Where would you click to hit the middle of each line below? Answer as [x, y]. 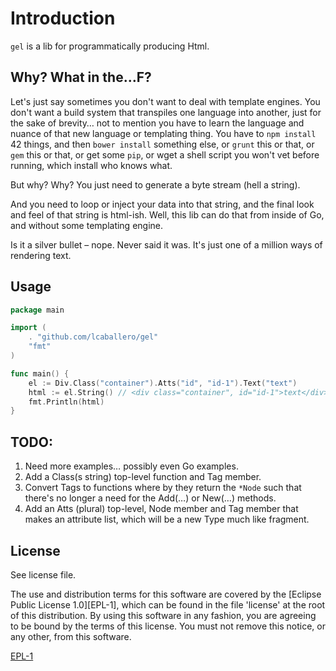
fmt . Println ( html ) [66, 402]
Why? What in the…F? [81, 77]
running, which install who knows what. [91, 165]
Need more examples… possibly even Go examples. [131, 466]
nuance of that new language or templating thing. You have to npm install [163, 133]
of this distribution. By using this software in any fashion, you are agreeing [163, 615]
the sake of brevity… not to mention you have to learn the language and [157, 123]
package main [37, 310]
